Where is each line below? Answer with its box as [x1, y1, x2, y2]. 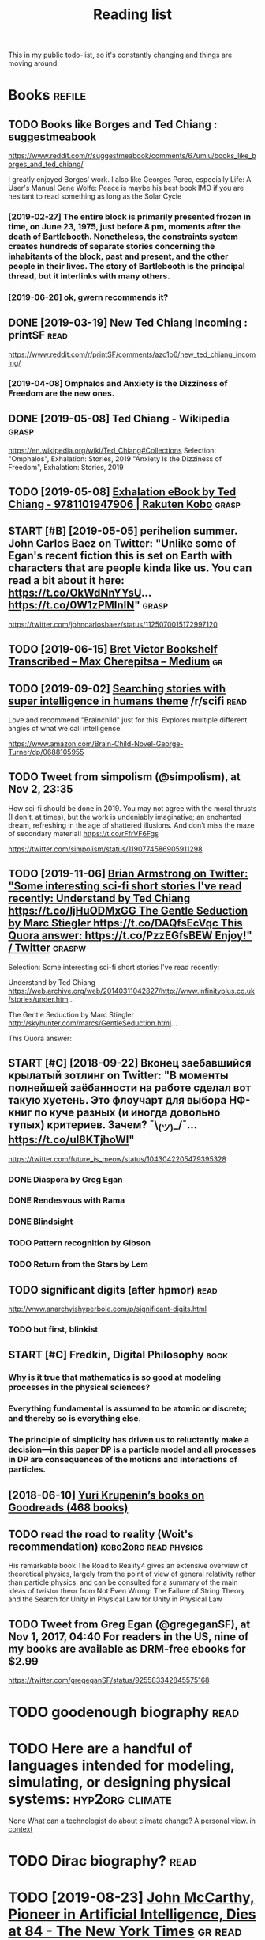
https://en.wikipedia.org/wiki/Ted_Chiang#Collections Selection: [8, 445, 217, 455]
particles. [8, 1464, 46, 1475]
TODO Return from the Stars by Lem [8, 1259, 148, 1270]
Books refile [8, 86, 87, 104]
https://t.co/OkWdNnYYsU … [8, 586, 152, 600]
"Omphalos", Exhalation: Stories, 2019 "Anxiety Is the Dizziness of [8, 453, 222, 464]
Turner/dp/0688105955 [8, 747, 84, 756]
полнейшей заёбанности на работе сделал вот [8, 1082, 252, 1094]
